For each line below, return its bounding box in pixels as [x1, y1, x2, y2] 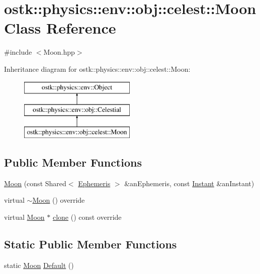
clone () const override [52, 211, 122, 222]
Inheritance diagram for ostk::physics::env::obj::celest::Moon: [4, 63, 191, 74]
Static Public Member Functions [4, 236, 177, 251]
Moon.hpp [43, 47, 75, 57]
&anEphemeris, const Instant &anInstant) [124, 178, 254, 188]
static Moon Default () [4, 259, 74, 270]
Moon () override [32, 195, 85, 205]
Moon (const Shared [4, 178, 66, 188]
